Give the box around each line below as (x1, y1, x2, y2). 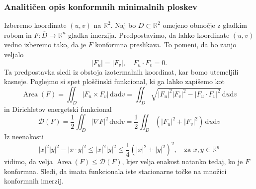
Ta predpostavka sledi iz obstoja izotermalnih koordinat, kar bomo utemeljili (4, 66, 239, 77)
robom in (4, 29, 32, 40)
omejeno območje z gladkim (163, 20, 247, 30)
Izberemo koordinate (4, 20, 67, 30)
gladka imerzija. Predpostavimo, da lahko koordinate (68, 29, 230, 40)
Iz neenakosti (4, 131, 44, 141)
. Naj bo (110, 20, 136, 30)
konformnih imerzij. (4, 176, 64, 186)
